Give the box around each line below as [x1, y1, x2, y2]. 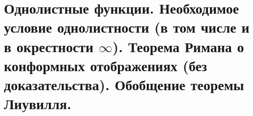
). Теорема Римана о [112, 36, 244, 56]
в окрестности [4, 36, 93, 56]
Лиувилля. [4, 94, 71, 114]
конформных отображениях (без [4, 55, 207, 75]
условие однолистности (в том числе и [4, 17, 250, 37]
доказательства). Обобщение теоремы [4, 74, 244, 94]
